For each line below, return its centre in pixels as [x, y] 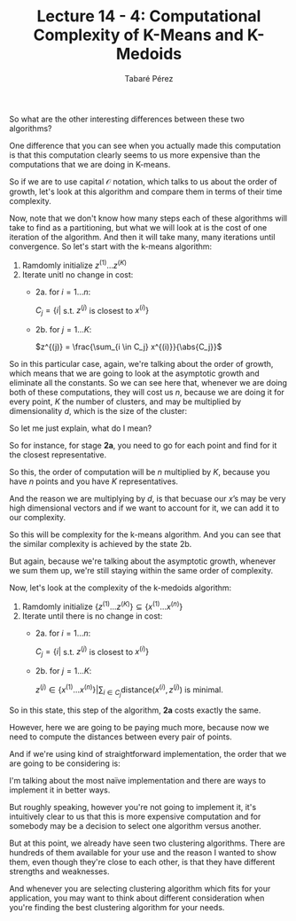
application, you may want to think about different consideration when [137, 898]
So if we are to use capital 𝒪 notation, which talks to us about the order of [143, 181]
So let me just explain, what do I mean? [81, 428]
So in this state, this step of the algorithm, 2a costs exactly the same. [135, 710]
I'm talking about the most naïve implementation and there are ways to [137, 780]
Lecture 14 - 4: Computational [149, 16]
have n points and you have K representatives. [94, 481]
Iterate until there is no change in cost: [92, 616]
